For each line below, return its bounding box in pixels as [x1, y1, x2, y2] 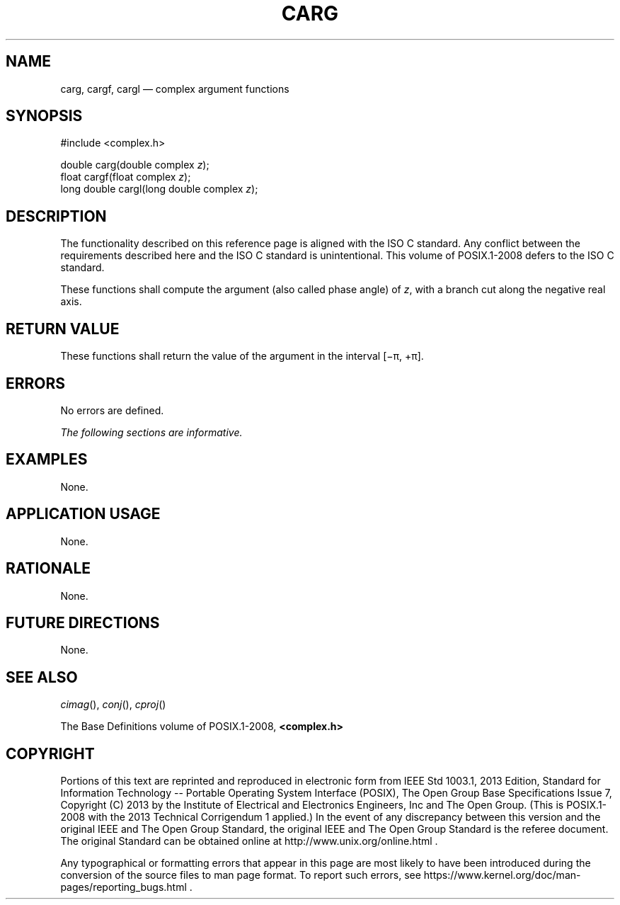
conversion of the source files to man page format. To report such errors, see [60, 869, 421, 882]
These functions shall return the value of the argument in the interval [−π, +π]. [60, 350, 424, 363]
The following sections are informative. [60, 426, 243, 438]
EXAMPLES [6, 450, 88, 469]
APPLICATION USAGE [6, 505, 161, 523]
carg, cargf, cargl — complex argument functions [60, 82, 289, 95]
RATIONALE [6, 559, 91, 578]
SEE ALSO [6, 668, 78, 686]
